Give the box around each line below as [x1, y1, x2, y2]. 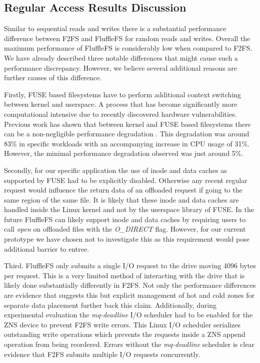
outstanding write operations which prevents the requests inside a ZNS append [4, 329, 245, 339]
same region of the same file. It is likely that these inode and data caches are [4, 194, 239, 205]
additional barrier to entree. [4, 243, 89, 254]
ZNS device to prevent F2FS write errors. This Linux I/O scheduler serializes [4, 319, 240, 329]
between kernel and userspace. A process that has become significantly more [4, 99, 237, 109]
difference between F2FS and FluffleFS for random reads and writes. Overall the [4, 33, 250, 43]
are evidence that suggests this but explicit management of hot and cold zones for [4, 290, 254, 300]
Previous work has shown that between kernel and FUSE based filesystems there [4, 118, 251, 129]
